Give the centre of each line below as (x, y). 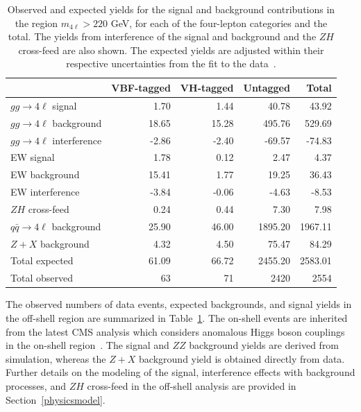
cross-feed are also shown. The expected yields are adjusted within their (171, 50)
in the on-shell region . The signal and (87, 345)
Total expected (42, 260)
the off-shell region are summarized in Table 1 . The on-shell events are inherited (177, 317)
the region (36, 23)
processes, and (36, 385)
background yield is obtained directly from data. (242, 358)
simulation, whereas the (56, 358)
